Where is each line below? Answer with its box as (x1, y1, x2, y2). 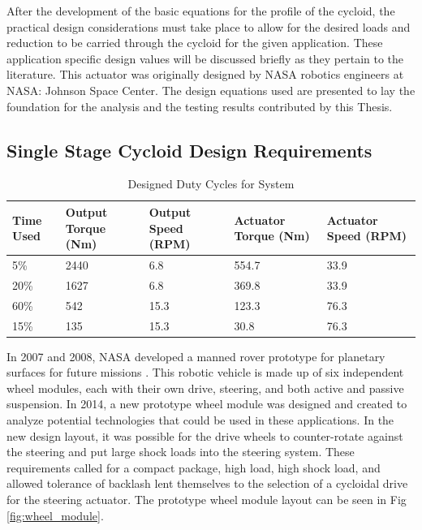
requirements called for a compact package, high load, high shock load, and (6, 459, 381, 476)
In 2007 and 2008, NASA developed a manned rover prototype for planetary (6, 347, 385, 364)
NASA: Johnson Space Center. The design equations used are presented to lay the (6, 81, 416, 98)
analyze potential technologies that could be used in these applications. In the (6, 411, 394, 428)
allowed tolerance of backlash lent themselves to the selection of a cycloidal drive (6, 475, 408, 492)
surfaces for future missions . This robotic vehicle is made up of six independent (6, 364, 404, 381)
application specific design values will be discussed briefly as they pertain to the (6, 50, 404, 67)
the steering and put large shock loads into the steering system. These (6, 443, 355, 460)
